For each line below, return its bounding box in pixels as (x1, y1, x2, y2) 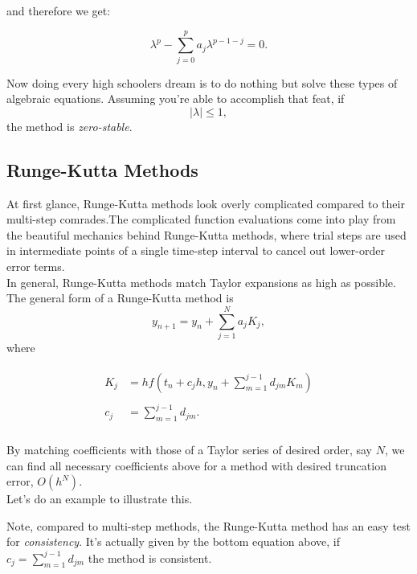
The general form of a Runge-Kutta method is (6, 289, 234, 306)
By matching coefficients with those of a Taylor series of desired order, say (6, 441, 373, 458)
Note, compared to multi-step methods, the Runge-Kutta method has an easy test (6, 517, 411, 534)
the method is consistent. (88, 549, 212, 566)
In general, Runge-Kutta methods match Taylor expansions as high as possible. (6, 273, 396, 290)
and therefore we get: (6, 2, 111, 18)
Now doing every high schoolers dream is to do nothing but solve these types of (6, 74, 398, 91)
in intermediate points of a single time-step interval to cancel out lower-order (6, 242, 385, 259)
